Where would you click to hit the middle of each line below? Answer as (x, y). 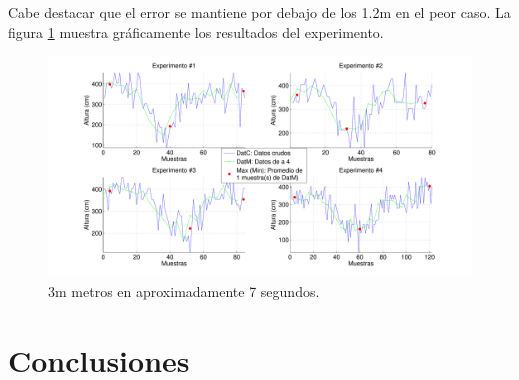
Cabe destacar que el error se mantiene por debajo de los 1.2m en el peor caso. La (259, 12)
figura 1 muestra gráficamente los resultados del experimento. (196, 31)
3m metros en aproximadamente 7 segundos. (184, 290)
